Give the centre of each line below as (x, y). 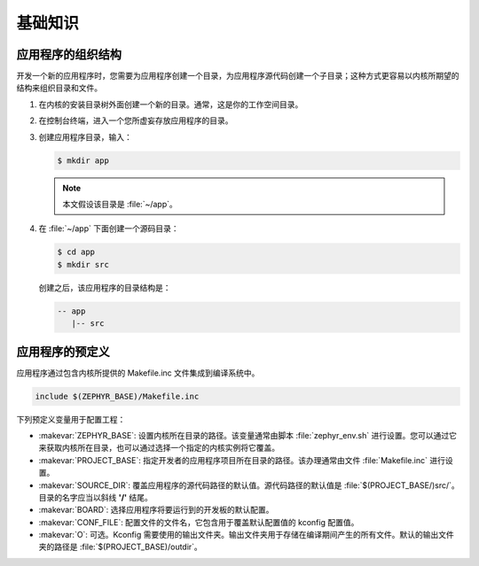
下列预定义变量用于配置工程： (71, 419)
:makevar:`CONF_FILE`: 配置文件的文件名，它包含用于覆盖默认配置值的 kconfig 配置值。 (199, 522)
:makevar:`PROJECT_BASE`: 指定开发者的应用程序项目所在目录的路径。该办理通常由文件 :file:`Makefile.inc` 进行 (242, 460)
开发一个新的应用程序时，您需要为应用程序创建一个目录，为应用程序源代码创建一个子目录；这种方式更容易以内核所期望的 (238, 76)
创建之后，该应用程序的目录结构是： (105, 287)
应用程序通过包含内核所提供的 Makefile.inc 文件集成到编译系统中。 (138, 373)
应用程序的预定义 (63, 351)
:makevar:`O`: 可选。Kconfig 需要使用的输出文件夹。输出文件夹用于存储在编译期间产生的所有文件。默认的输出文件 (246, 535)
